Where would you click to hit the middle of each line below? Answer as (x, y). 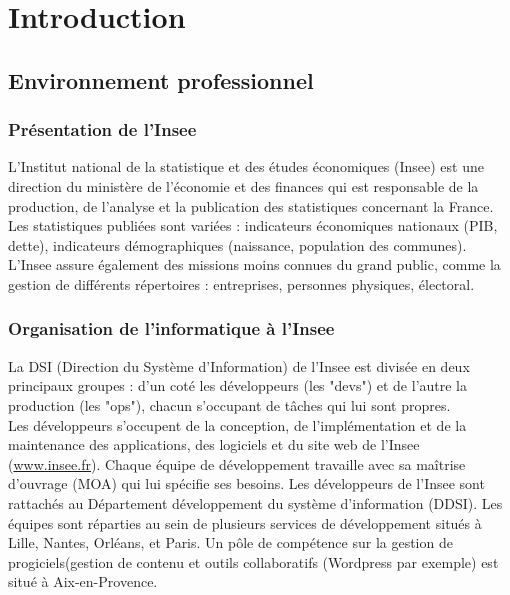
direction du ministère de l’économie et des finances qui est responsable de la (243, 185)
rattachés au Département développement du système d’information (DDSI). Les (255, 502)
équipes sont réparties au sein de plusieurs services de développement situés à (245, 522)
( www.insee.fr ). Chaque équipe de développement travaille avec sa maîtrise (237, 463)
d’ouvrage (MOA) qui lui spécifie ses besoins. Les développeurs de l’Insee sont (246, 483)
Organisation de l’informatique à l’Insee (171, 328)
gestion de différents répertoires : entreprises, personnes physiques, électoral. (241, 283)
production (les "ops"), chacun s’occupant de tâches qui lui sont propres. (229, 404)
